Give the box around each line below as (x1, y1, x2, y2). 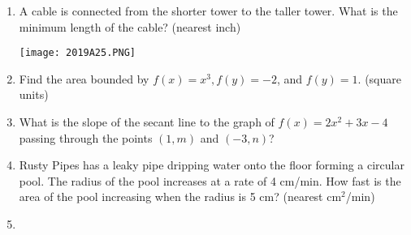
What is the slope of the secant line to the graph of (19, 113, 275, 130)
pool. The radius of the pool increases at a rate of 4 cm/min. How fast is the (19, 172, 401, 189)
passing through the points (19, 129, 153, 146)
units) (19, 86, 49, 103)
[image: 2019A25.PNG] (19, 47, 136, 59)
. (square (357, 70, 401, 87)
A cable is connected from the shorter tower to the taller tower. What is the (19, 2, 398, 19)
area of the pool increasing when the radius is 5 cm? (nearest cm (19, 188, 342, 205)
